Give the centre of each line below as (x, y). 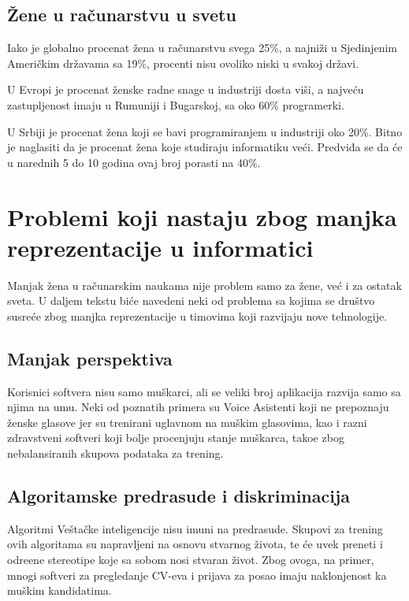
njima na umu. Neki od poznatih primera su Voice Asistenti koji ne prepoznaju (198, 407)
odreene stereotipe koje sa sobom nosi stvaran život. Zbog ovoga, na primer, (191, 560)
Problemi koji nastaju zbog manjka (202, 216)
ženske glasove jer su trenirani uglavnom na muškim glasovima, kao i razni (187, 422)
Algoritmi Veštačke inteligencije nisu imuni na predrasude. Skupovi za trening (195, 528)
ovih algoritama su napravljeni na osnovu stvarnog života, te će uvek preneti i (195, 544)
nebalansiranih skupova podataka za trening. (115, 453)
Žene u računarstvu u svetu (122, 15)
